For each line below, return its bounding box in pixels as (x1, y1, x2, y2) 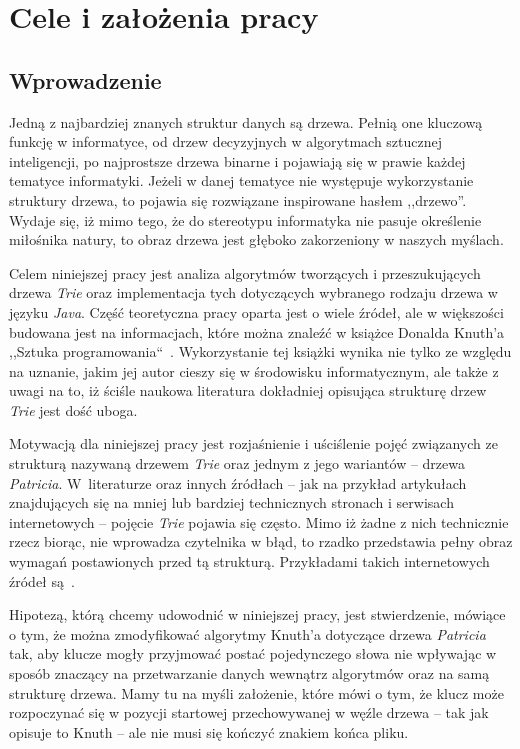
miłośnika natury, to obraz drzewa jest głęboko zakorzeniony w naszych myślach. (9, 229, 504, 250)
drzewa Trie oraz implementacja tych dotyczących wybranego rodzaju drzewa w (9, 282, 498, 303)
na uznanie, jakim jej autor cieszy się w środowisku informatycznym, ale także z (9, 360, 499, 381)
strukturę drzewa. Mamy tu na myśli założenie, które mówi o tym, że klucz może (9, 682, 504, 703)
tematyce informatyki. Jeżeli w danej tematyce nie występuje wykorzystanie (9, 170, 474, 191)
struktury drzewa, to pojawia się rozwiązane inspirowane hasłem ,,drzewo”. (9, 189, 467, 210)
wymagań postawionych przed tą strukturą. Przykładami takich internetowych (9, 551, 490, 572)
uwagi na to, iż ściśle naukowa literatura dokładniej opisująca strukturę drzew (9, 380, 487, 401)
